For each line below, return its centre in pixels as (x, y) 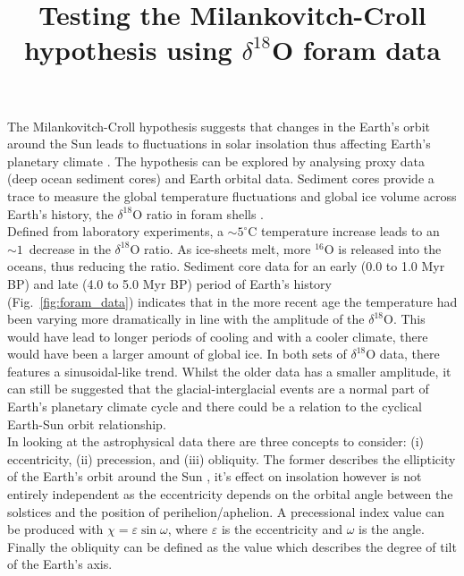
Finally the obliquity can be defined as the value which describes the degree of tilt (232, 546)
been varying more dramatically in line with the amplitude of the (186, 319)
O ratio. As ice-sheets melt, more (220, 248)
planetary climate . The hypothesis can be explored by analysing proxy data (216, 161)
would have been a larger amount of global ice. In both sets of (177, 354)
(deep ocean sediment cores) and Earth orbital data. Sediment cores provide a (221, 178)
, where (188, 529)
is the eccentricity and (282, 529)
